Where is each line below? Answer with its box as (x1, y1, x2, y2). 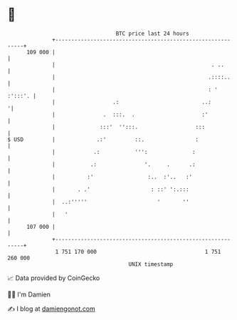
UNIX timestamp (128, 260, 174, 268)
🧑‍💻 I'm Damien (7, 290, 51, 299)
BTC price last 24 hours (115, 30, 190, 37)
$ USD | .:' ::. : (7, 135, 199, 143)
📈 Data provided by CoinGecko (7, 274, 100, 282)
